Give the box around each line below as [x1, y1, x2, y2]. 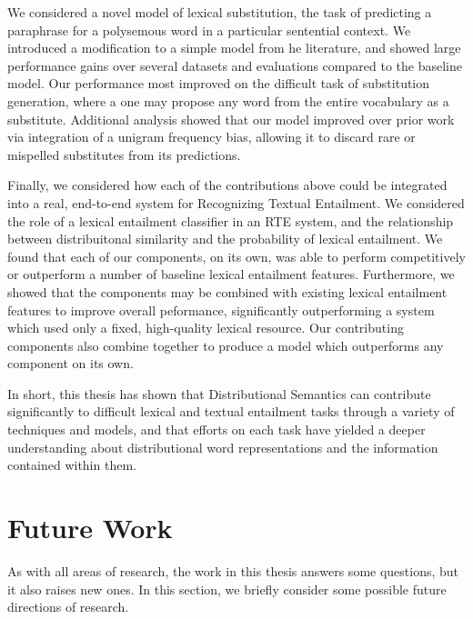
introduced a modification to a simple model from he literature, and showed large [7, 38, 461, 57]
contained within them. [7, 455, 136, 474]
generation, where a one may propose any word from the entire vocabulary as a [7, 91, 449, 110]
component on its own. [7, 354, 134, 373]
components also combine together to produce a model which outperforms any [7, 335, 444, 354]
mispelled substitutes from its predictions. [7, 145, 241, 164]
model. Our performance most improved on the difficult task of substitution [7, 74, 430, 93]
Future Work [7, 509, 173, 546]
